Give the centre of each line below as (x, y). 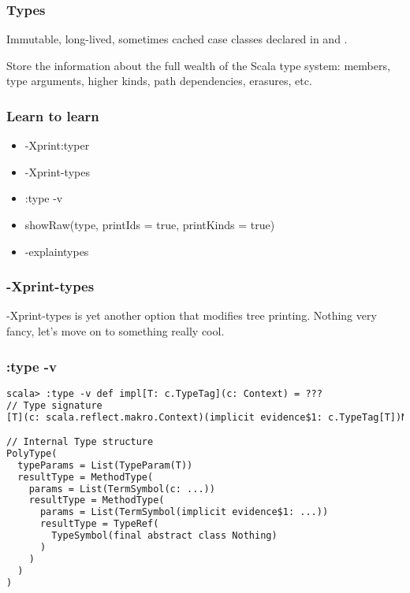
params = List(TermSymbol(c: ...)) (122, 489)
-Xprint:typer (57, 145)
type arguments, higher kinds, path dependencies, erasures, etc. (159, 81)
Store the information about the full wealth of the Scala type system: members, (198, 65)
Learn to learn (53, 115)
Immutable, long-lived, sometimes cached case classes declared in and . (177, 39)
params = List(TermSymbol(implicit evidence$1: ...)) (184, 512)
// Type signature (54, 405)
